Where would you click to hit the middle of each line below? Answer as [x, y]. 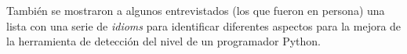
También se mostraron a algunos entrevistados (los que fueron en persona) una [196, 10]
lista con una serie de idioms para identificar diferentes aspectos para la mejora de [204, 25]
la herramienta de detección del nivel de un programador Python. [164, 41]
